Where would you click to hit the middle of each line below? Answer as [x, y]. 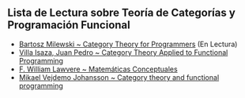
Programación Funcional [69, 25]
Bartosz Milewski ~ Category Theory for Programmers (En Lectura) [128, 44]
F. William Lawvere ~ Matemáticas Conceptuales [98, 69]
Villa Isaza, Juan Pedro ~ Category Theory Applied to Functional [123, 52]
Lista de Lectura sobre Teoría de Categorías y [122, 13]
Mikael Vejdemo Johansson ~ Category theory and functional [119, 77]
